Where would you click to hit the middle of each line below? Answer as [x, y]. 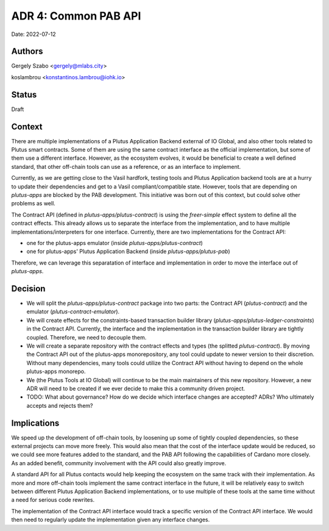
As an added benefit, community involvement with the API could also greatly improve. [119, 463]
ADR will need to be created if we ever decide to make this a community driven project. [136, 388]
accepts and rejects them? [60, 405]
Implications [35, 423]
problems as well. [34, 204]
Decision [28, 289]
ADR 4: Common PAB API [76, 16]
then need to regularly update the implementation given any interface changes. [111, 520]
